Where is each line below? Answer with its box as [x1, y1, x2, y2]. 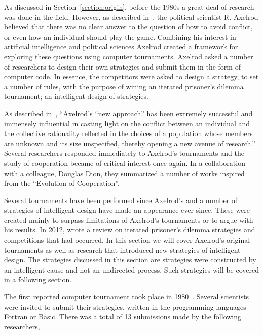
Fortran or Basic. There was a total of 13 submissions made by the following [4, 311, 242, 322]
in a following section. [4, 274, 72, 285]
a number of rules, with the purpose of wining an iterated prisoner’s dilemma [4, 81, 244, 91]
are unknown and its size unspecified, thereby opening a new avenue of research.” [4, 138, 255, 148]
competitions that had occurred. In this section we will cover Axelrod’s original [4, 234, 250, 245]
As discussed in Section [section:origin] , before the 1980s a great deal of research [4, 2, 254, 12]
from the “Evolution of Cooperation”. [4, 178, 120, 188]
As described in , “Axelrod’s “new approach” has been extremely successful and [4, 108, 253, 118]
